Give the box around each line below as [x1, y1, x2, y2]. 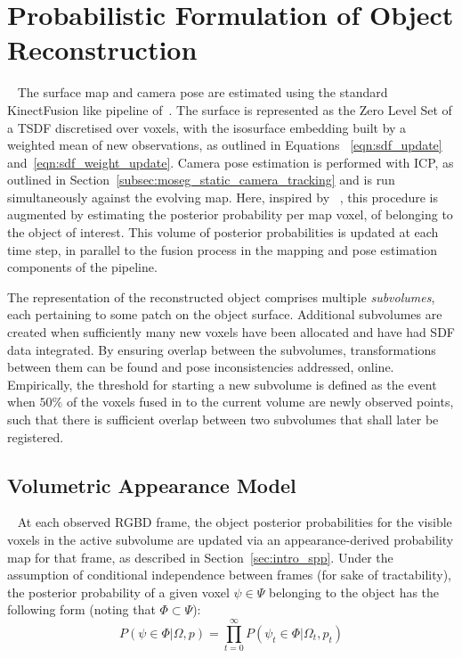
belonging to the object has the [269, 582, 440, 601]
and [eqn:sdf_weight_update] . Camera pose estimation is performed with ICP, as [7, 152, 454, 171]
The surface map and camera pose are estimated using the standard [17, 83, 388, 102]
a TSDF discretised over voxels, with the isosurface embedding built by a [7, 118, 407, 136]
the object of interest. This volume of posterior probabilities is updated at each [7, 223, 439, 242]
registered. [7, 427, 64, 446]
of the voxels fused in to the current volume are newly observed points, [66, 392, 454, 411]
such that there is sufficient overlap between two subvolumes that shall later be [7, 410, 439, 428]
